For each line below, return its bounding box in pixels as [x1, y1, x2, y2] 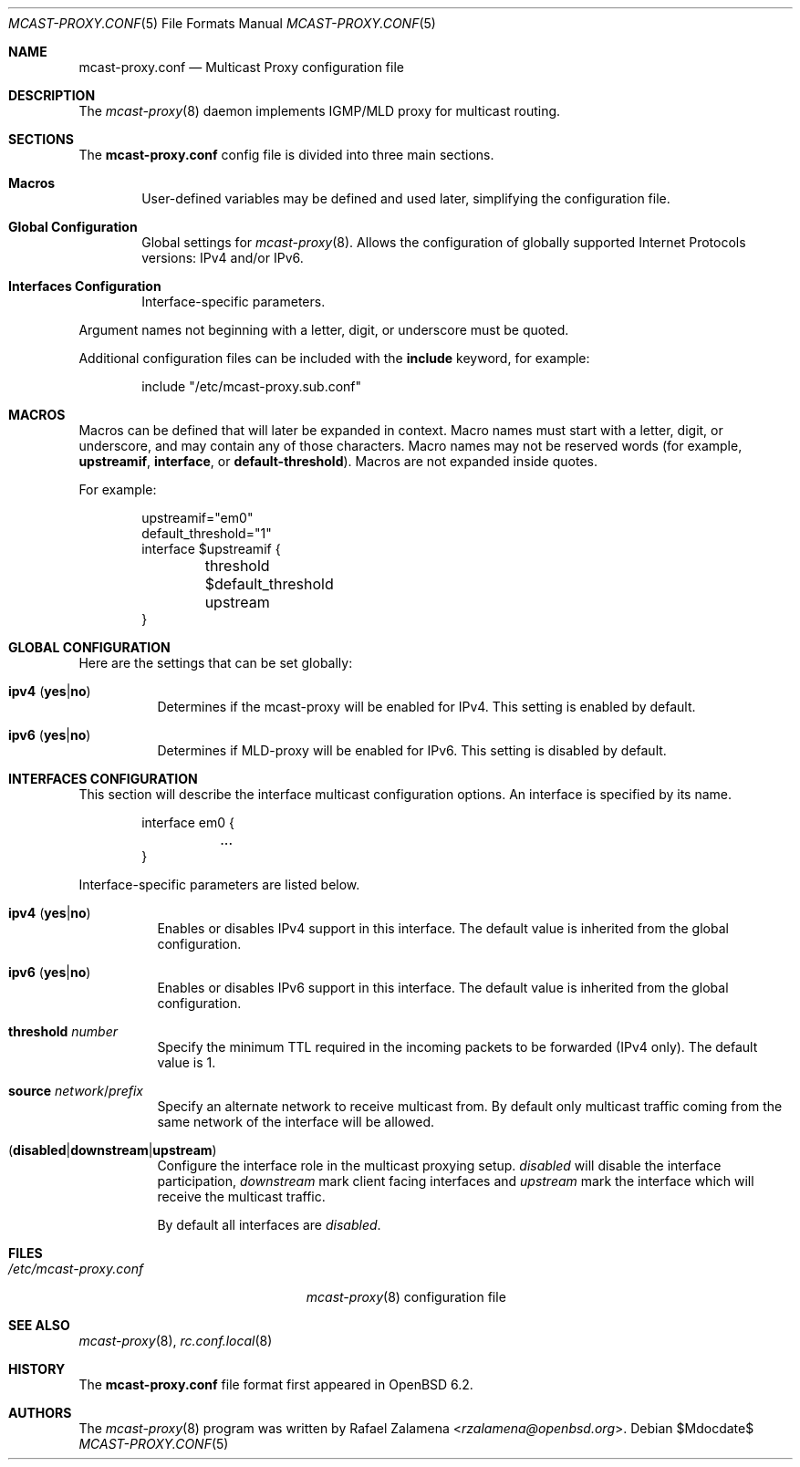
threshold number [8, 1024, 119, 1039]
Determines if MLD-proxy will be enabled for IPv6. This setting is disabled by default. [157, 743, 667, 758]
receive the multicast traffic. [157, 1189, 326, 1204]
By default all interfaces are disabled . [157, 1217, 381, 1233]
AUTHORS [8, 1405, 72, 1420]
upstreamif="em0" [141, 510, 254, 525]
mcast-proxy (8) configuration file [306, 1289, 506, 1305]
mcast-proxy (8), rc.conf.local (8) [78, 1333, 273, 1348]
